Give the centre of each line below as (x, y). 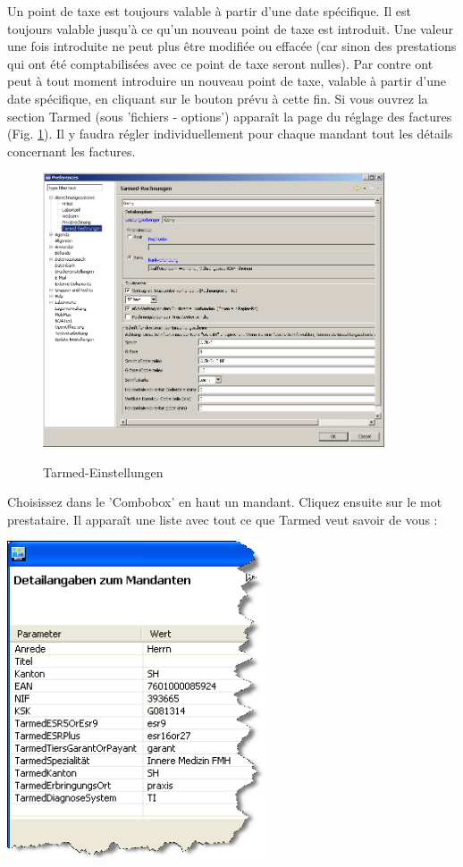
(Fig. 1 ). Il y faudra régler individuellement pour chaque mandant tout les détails (230, 134)
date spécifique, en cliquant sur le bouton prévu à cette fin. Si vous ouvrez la (218, 98)
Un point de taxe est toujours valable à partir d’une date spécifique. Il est (209, 11)
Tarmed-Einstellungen (103, 471)
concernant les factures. (72, 151)
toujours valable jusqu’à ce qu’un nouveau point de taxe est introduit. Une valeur (230, 28)
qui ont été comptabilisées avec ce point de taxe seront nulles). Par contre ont (220, 63)
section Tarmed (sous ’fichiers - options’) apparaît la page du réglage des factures (230, 116)
